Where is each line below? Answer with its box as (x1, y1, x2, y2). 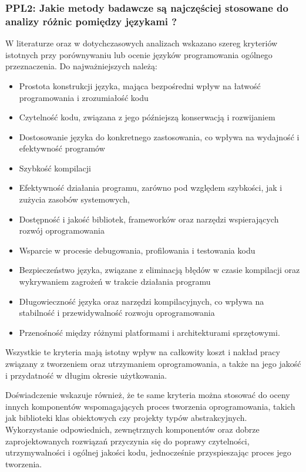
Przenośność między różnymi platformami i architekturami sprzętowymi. (19, 326, 280, 338)
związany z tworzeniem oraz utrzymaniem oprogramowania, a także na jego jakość (5, 358, 301, 370)
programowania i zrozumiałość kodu (19, 91, 149, 103)
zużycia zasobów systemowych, (19, 193, 130, 205)
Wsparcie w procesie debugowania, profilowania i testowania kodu (19, 244, 255, 256)
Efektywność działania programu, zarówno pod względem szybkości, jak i (19, 181, 283, 194)
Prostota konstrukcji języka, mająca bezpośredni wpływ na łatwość (19, 79, 261, 92)
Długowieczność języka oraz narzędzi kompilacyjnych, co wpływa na (19, 295, 264, 307)
